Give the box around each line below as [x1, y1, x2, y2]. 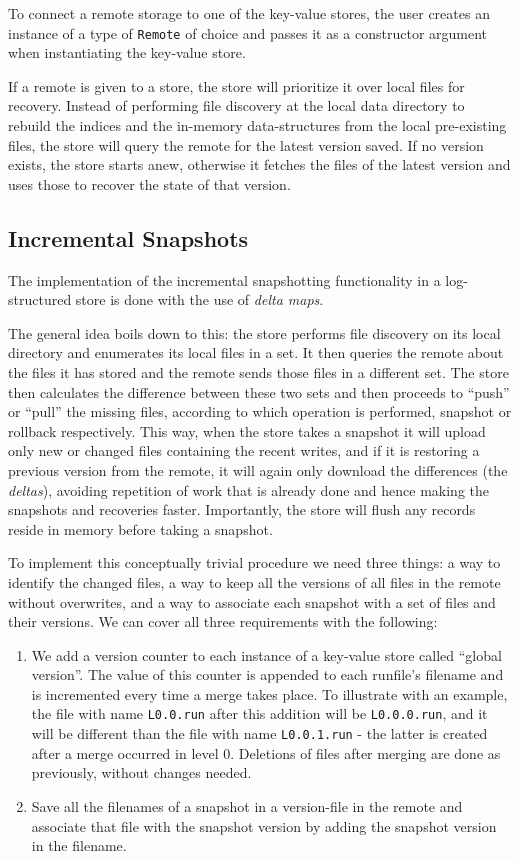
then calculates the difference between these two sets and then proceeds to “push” [8, 381, 510, 402]
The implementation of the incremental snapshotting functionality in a [8, 269, 441, 290]
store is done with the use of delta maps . [75, 289, 324, 310]
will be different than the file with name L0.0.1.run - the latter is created [31, 723, 488, 744]
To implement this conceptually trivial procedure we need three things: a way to [8, 552, 501, 573]
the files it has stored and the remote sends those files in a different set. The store [8, 361, 509, 382]
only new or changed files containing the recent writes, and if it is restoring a [8, 440, 480, 461]
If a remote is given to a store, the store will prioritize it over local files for [8, 75, 465, 96]
